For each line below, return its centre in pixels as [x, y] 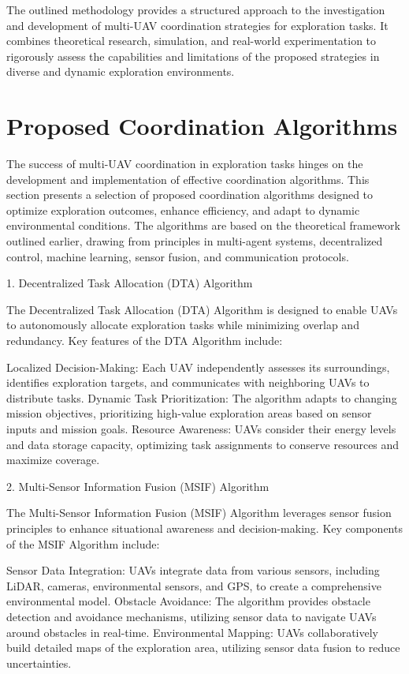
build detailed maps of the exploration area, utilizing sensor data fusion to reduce [203, 648]
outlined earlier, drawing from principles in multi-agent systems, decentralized [195, 241]
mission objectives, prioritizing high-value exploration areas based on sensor [189, 413]
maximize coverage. [53, 460]
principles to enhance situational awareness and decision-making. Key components [204, 528]
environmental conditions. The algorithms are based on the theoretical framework [203, 225]
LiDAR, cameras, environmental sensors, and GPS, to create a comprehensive [194, 585]
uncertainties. [39, 663]
